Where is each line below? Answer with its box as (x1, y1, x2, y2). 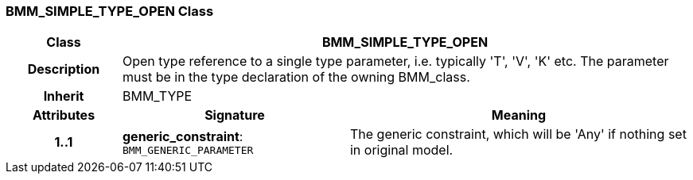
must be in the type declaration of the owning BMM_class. (122, 69, 470, 86)
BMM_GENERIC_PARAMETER (122, 144, 254, 156)
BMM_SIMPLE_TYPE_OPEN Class (6, 3, 214, 19)
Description (27, 61, 100, 78)
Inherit (43, 88, 84, 105)
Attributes (32, 107, 95, 124)
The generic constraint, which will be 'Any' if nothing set (349, 126, 687, 143)
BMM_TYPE (122, 88, 193, 105)
